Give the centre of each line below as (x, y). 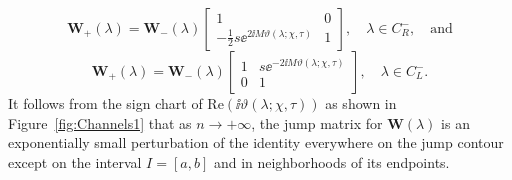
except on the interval (75, 161)
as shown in (361, 103)
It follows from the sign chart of (105, 103)
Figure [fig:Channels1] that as (100, 122)
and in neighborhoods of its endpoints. (331, 161)
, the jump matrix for (317, 122)
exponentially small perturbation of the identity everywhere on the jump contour (256, 142)
